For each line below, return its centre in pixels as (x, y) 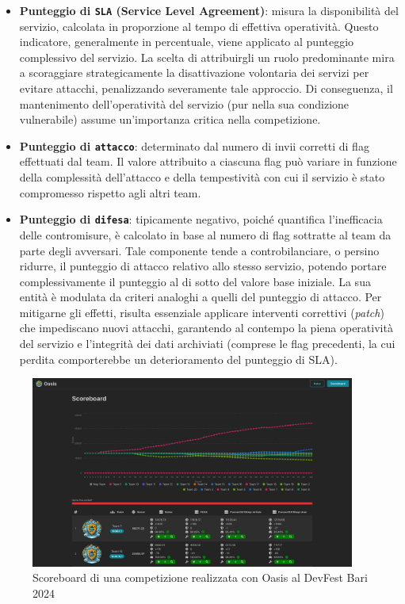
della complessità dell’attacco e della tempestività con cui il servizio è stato (202, 177)
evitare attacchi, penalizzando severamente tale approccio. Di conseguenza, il (206, 88)
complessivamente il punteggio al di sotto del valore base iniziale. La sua (195, 281)
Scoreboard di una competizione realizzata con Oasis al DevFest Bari (200, 577)
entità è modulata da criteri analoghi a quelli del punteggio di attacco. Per (201, 297)
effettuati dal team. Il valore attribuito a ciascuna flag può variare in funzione (208, 161)
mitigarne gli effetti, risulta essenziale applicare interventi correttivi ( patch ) (202, 312)
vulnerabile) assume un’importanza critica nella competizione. (170, 119)
